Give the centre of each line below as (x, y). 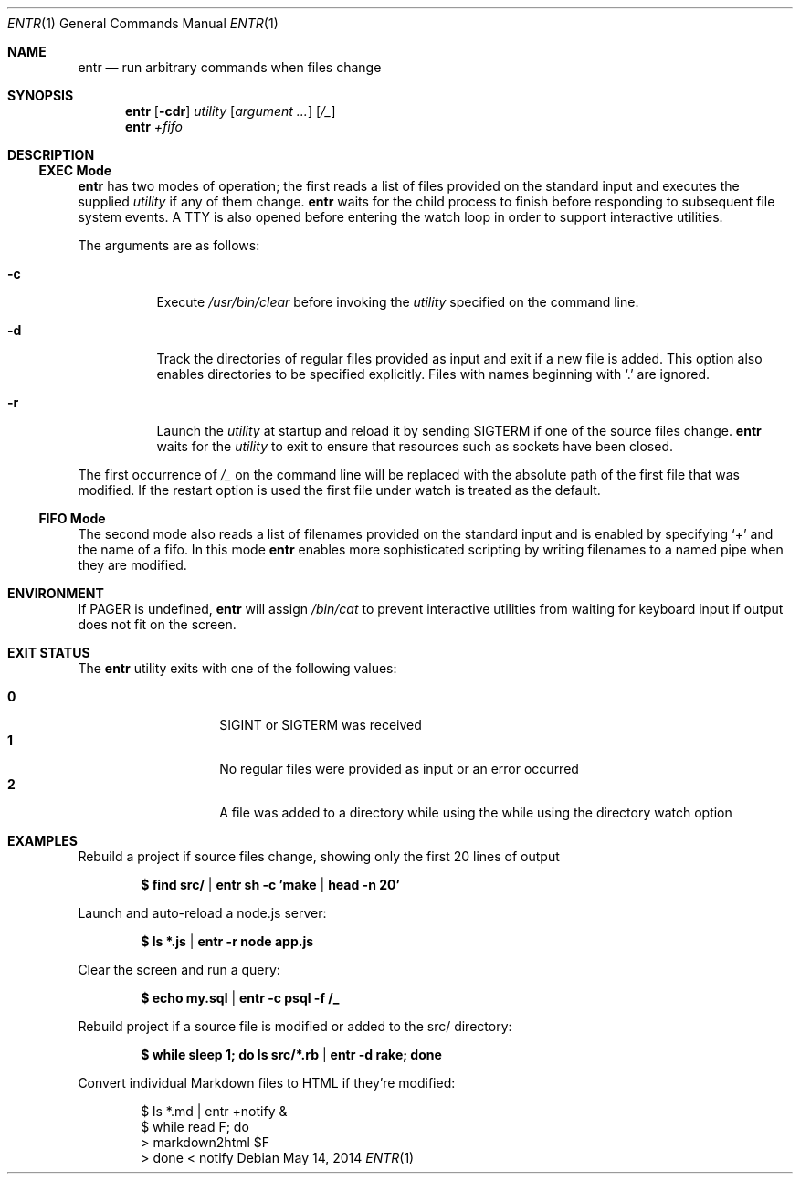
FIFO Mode (72, 518)
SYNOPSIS (41, 95)
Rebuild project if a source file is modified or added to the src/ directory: (295, 1026)
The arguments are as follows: (169, 245)
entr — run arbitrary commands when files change (230, 67)
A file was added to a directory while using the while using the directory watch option (476, 812)
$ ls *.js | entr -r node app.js (227, 941)
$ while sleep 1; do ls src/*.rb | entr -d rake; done (291, 1054)
